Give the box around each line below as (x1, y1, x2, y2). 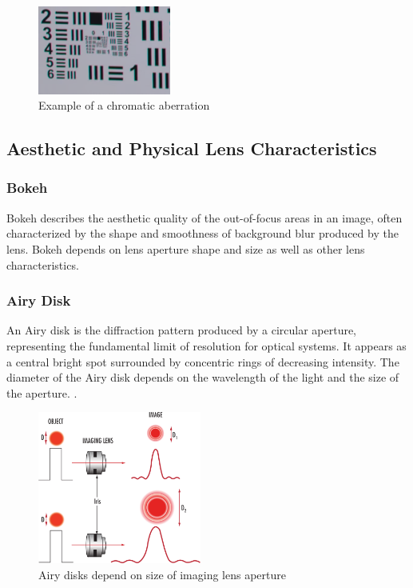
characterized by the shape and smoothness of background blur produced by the (6, 225, 399, 242)
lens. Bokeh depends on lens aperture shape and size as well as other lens (6, 240, 365, 257)
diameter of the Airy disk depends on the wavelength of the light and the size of (6, 369, 399, 386)
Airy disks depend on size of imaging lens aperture (38, 566, 286, 582)
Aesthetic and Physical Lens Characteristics (6, 136, 377, 161)
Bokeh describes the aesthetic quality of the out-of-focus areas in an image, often (6, 209, 403, 226)
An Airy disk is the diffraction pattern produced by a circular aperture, (6, 322, 357, 338)
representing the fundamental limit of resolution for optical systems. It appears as (6, 337, 407, 354)
